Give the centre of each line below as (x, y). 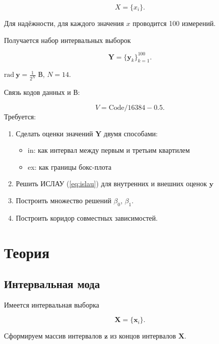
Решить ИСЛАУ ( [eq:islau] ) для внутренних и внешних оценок (111, 183)
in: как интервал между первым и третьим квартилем (109, 150)
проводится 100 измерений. (174, 23)
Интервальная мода (52, 284)
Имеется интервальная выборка (52, 304)
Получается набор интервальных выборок (67, 40)
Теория (27, 252)
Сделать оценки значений (54, 133)
